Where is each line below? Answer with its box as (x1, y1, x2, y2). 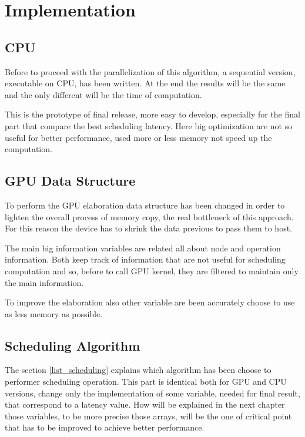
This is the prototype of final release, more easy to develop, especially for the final (5, 108, 300, 120)
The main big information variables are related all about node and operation (5, 241, 281, 254)
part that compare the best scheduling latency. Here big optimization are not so (5, 119, 293, 132)
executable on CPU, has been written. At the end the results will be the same (5, 77, 286, 89)
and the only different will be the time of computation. (5, 88, 202, 100)
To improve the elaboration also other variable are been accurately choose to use (5, 296, 295, 308)
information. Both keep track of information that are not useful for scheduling (5, 253, 286, 265)
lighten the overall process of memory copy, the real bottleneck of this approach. (5, 210, 294, 223)
